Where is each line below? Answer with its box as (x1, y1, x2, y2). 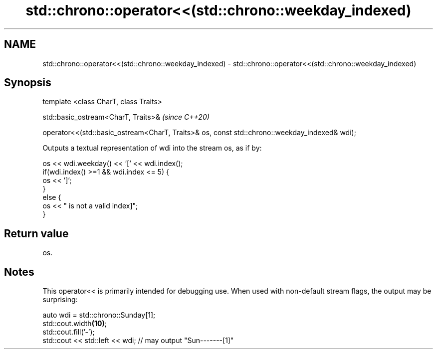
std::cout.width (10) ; (42, 319, 107, 328)
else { (42, 193, 61, 202)
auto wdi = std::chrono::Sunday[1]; (42, 311, 156, 320)
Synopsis (4, 76, 51, 89)
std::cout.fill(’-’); (42, 328, 95, 337)
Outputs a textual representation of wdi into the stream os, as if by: (42, 144, 262, 153)
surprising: (42, 295, 78, 304)
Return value (4, 227, 69, 240)
